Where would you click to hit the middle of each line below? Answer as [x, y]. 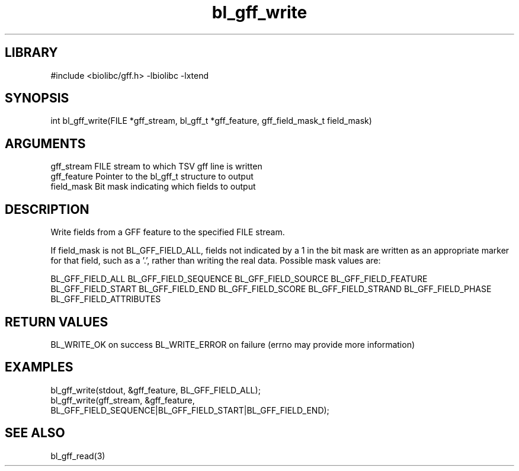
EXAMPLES [39, 367]
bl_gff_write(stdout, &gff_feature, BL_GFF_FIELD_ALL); [156, 390]
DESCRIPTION [47, 209]
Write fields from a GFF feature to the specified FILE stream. [168, 232]
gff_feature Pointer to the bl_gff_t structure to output [152, 177]
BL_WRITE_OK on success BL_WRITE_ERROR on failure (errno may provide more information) [233, 344]
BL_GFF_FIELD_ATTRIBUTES [106, 299]
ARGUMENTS [45, 143]
